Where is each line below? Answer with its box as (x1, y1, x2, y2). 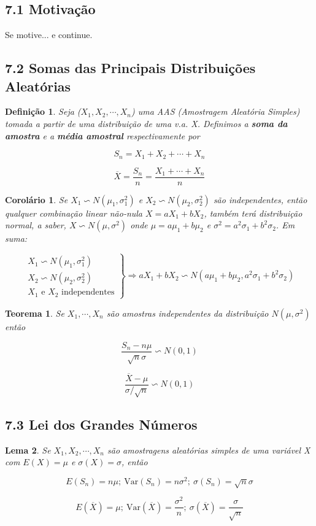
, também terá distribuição (204, 206, 303, 219)
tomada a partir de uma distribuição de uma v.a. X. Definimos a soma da (5, 117, 288, 130)
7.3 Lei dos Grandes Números (5, 414, 198, 433)
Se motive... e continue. (5, 28, 93, 41)
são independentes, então (213, 193, 307, 206)
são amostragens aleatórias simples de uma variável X (107, 443, 310, 456)
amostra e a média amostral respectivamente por (5, 129, 200, 142)
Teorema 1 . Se (5, 306, 64, 319)
